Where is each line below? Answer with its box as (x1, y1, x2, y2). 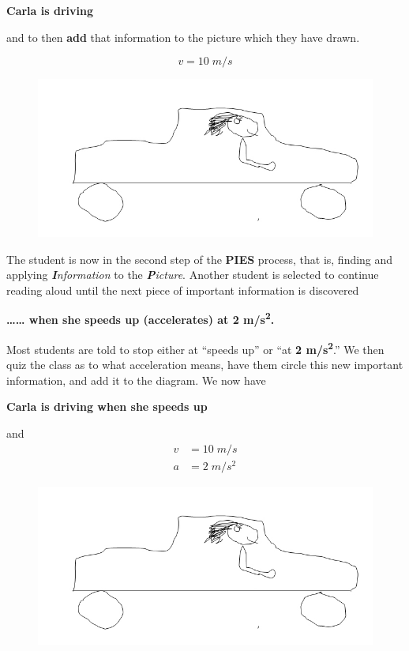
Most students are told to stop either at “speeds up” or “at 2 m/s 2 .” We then (6, 338, 385, 357)
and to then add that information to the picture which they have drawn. (6, 28, 360, 45)
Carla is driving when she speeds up (6, 398, 208, 415)
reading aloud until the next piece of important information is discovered (6, 282, 359, 299)
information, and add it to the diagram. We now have (6, 371, 266, 388)
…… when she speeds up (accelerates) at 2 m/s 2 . (6, 309, 275, 328)
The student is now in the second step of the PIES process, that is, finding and (6, 250, 393, 267)
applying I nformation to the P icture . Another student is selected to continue (6, 266, 379, 283)
